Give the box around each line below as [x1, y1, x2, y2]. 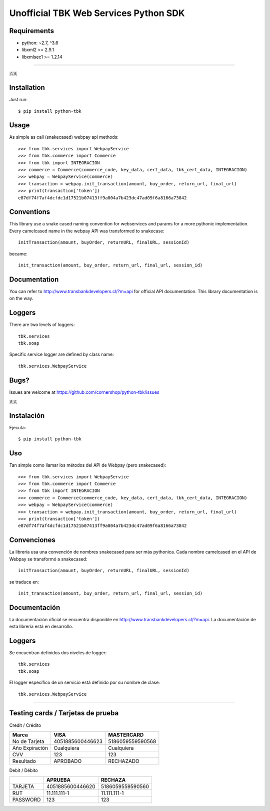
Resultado [12, 757, 36, 764]
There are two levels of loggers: [9, 322, 75, 328]
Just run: [9, 97, 28, 103]
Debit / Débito [9, 767, 38, 773]
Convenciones [9, 536, 56, 545]
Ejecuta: [9, 425, 26, 430]
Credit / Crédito [9, 722, 41, 728]
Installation [9, 83, 45, 92]
